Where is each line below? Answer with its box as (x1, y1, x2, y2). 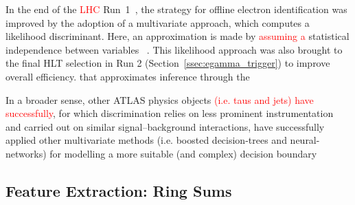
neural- (290, 133, 320, 147)
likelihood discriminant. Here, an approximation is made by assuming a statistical (5, 29, 350, 43)
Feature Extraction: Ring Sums (5, 180, 232, 201)
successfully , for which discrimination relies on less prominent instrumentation (5, 106, 334, 120)
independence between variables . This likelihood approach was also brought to (5, 42, 343, 56)
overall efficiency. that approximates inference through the (5, 69, 250, 83)
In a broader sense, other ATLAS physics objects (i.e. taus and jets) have (5, 92, 314, 107)
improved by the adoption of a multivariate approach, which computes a (5, 15, 310, 30)
